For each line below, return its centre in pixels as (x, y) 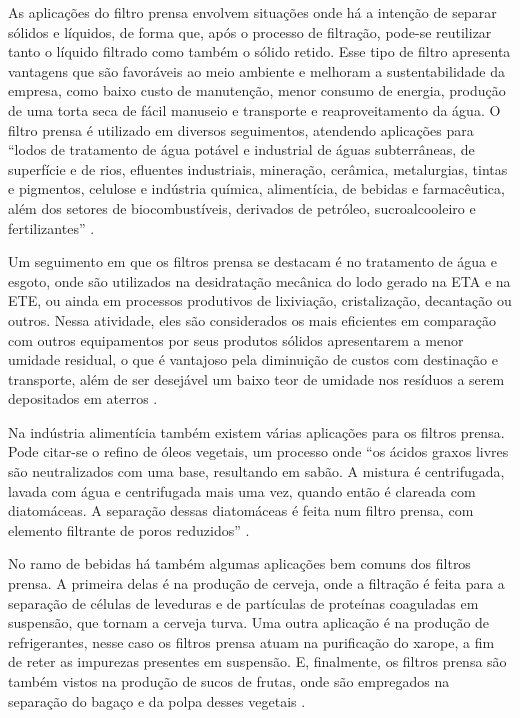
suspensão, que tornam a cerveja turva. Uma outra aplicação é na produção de (249, 622)
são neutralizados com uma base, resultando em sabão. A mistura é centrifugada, (256, 471)
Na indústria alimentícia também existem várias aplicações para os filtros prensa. (256, 431)
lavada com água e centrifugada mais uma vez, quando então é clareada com (242, 490)
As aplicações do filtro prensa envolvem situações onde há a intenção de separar (252, 12)
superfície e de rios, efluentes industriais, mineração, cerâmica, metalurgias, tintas (258, 168)
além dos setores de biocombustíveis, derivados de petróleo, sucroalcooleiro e (242, 207)
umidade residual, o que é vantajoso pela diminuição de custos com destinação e (253, 359)
